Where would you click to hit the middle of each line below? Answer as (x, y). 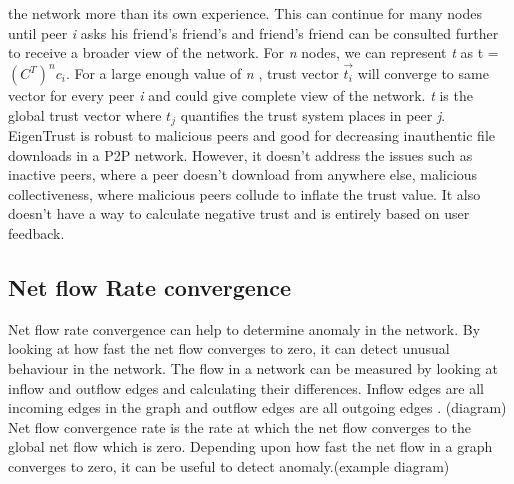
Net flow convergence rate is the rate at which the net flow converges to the (239, 426)
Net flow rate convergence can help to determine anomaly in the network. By (244, 328)
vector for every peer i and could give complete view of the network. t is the (240, 95)
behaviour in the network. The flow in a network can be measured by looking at (253, 368)
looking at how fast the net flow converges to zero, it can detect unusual (229, 348)
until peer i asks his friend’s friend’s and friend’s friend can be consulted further (253, 32)
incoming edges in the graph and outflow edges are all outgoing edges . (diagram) (257, 407)
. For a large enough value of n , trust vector (202, 73)
